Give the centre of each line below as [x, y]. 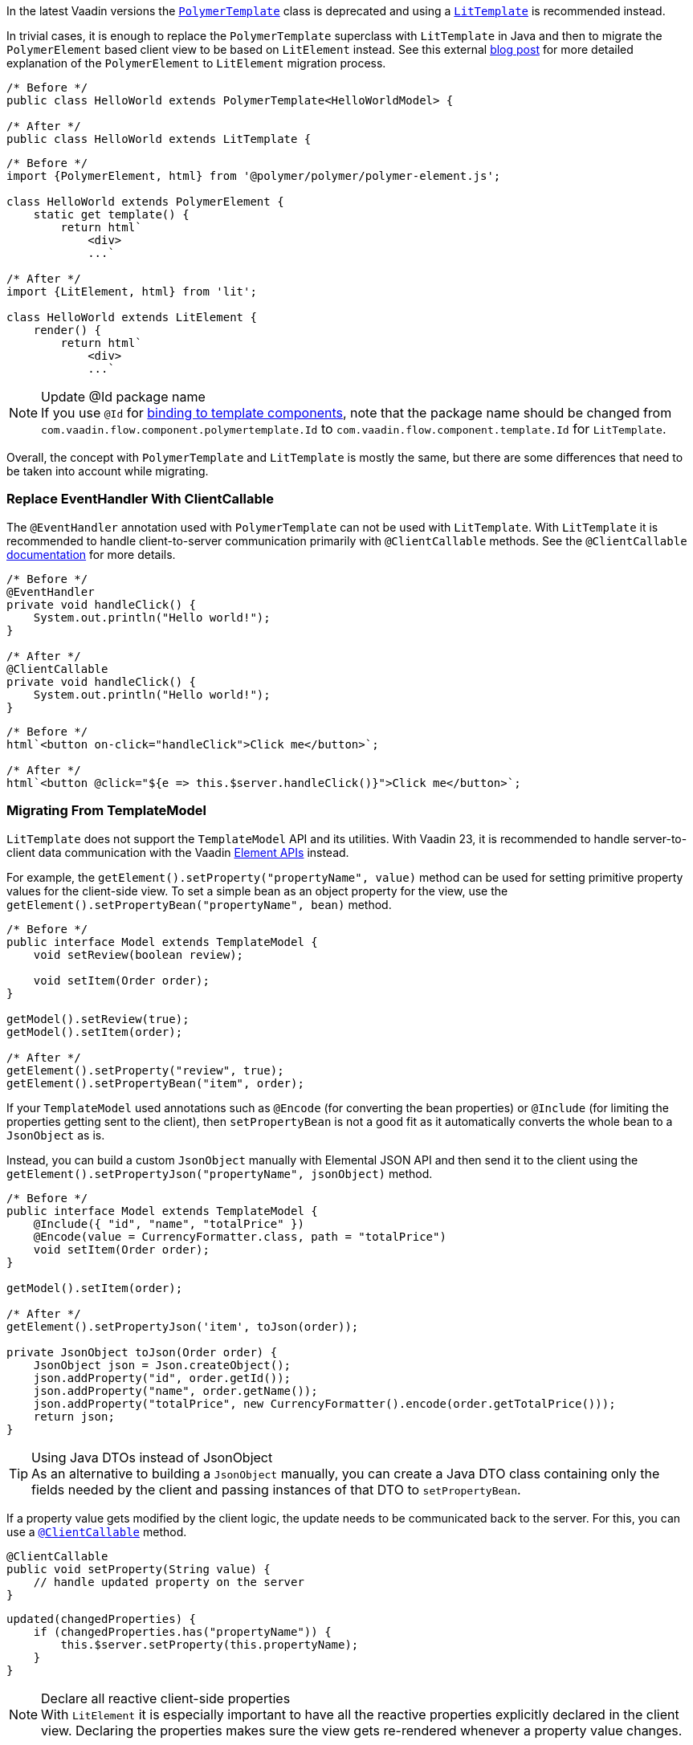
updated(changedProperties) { [102, 1619]
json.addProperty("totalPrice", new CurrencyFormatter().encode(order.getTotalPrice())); [324, 1403]
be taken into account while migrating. [108, 471]
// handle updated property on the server [169, 1582]
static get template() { [111, 214]
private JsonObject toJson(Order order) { [142, 1352]
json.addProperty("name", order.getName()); [175, 1390]
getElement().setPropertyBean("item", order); [155, 1083]
